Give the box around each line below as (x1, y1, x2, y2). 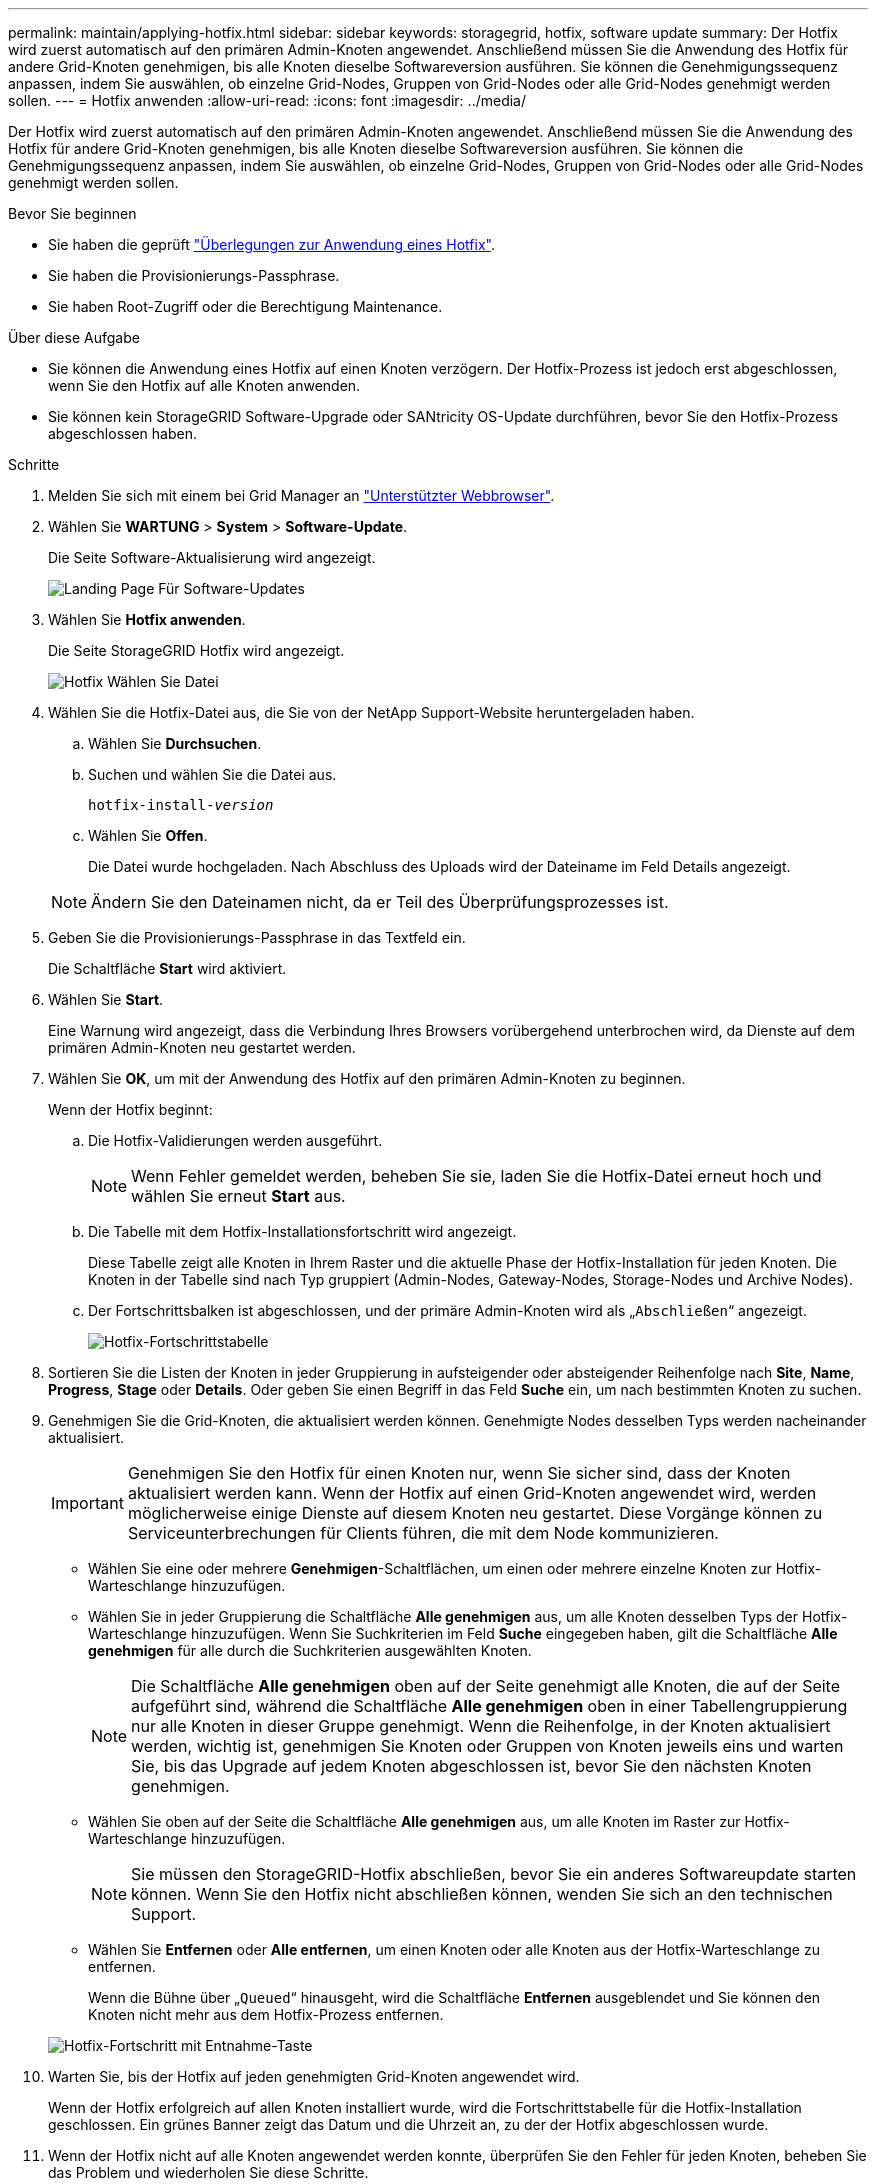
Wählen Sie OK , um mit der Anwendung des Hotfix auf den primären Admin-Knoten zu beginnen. (48, 1070, 686, 1087)
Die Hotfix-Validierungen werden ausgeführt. (88, 1132, 383, 1149)
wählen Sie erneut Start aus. (131, 1186, 346, 1206)
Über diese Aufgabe (8, 329, 140, 346)
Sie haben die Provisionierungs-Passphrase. (48, 267, 340, 284)
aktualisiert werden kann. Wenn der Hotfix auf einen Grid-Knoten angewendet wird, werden (127, 1483, 817, 1503)
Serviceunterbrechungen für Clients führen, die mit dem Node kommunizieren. (127, 1523, 719, 1543)
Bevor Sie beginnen (8, 205, 137, 222)
